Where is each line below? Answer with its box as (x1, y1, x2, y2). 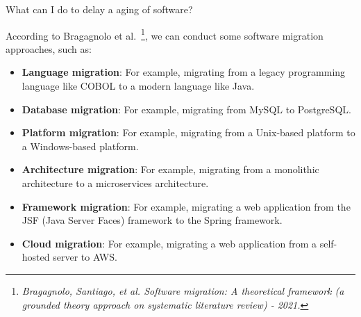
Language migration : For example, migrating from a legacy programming (22, 65, 346, 79)
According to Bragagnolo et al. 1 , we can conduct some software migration (6, 26, 324, 42)
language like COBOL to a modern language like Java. (22, 79, 255, 93)
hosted (22, 250, 50, 264)
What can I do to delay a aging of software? (6, 2, 193, 16)
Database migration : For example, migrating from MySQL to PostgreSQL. (22, 101, 351, 116)
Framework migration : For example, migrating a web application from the (22, 199, 351, 213)
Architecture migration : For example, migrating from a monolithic (22, 162, 319, 177)
